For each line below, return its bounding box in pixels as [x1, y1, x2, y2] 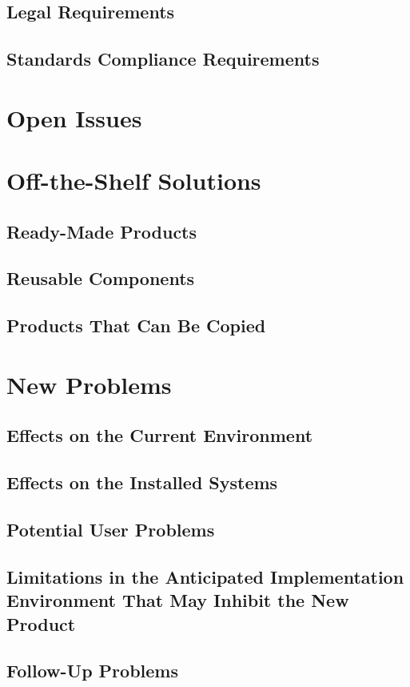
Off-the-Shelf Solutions [6, 164, 261, 197]
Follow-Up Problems [6, 658, 178, 683]
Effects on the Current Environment [6, 423, 313, 448]
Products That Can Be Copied [6, 313, 266, 338]
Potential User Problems [6, 516, 215, 541]
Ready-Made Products [6, 219, 197, 243]
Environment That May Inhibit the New [6, 588, 349, 613]
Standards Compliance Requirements [6, 46, 320, 71]
